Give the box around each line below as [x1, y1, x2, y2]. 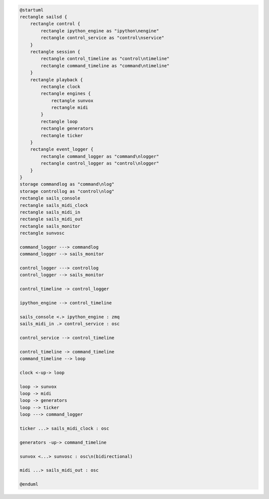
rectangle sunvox [51, 98, 94, 103]
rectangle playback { [30, 77, 83, 82]
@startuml [19, 7, 44, 12]
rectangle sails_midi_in [19, 209, 81, 215]
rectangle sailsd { [19, 14, 67, 19]
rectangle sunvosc [19, 230, 65, 236]
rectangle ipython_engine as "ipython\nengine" [40, 28, 159, 33]
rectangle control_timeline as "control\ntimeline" [40, 56, 170, 62]
